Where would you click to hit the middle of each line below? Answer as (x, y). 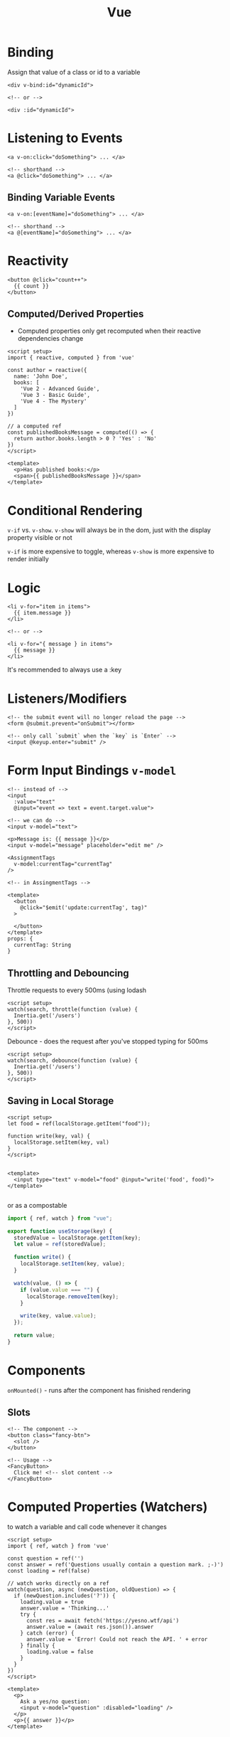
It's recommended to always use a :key (65, 670)
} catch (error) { (47, 1633)
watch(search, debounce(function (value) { (73, 1061)
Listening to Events (65, 138)
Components (46, 1371)
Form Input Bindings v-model (92, 771)
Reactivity (38, 261)
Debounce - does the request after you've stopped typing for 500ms (108, 1041)
